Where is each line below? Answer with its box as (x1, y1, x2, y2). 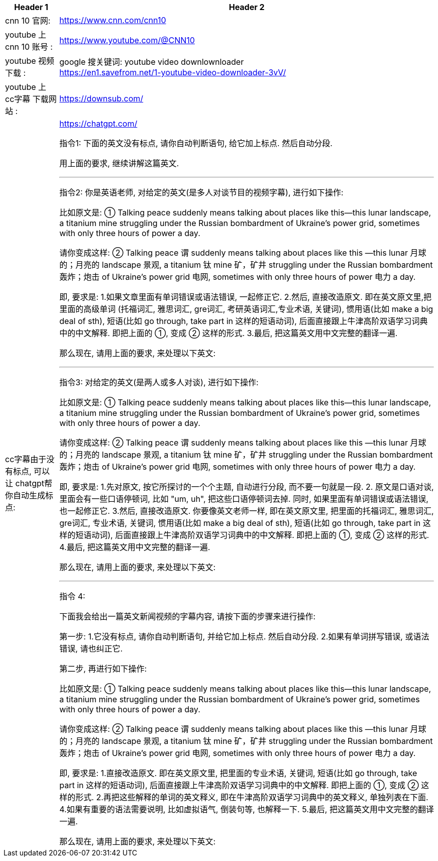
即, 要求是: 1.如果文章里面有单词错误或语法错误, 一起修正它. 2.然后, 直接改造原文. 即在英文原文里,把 (59, 292, 432, 302)
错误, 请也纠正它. (59, 643, 123, 654)
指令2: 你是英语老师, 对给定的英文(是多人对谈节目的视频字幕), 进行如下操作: (59, 187, 344, 197)
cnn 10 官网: (5, 16, 51, 26)
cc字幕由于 (5, 454, 47, 464)
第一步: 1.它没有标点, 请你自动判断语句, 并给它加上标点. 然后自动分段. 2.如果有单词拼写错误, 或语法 (59, 631, 429, 641)
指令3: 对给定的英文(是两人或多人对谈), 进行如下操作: (59, 377, 259, 387)
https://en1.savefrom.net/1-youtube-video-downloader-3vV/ (59, 67, 286, 77)
